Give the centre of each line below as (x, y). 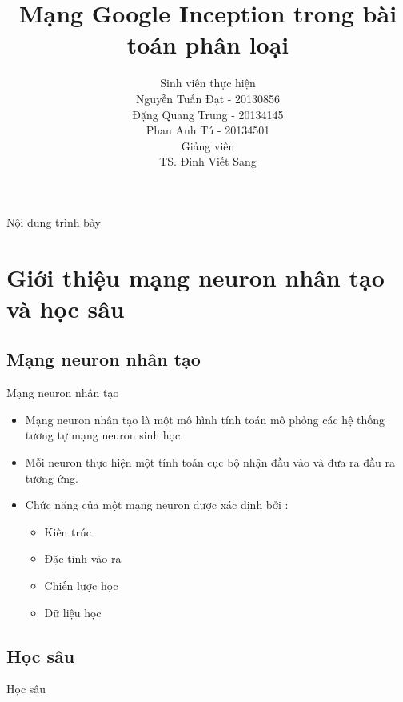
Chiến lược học (81, 585)
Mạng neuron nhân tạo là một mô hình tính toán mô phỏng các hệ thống (205, 419)
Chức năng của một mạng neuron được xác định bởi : (157, 505)
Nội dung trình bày (54, 221)
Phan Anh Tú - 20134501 (208, 130)
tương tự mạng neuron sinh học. (104, 435)
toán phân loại (208, 44)
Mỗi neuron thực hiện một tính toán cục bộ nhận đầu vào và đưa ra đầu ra (210, 462)
